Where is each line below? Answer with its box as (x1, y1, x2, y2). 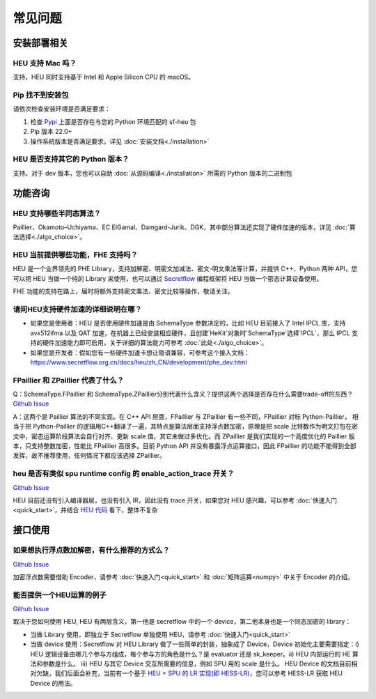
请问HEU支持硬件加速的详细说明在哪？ (13, 305, 142, 314)
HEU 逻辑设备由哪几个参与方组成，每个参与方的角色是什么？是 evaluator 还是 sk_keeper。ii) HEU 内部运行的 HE (30, 650, 351, 658)
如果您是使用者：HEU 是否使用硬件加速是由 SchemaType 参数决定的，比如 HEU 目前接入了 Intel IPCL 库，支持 (30, 319, 346, 328)
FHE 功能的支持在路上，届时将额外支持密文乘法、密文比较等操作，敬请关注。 (13, 287, 235, 295)
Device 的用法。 (30, 679, 77, 687)
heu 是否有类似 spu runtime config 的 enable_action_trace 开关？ (13, 469, 235, 479)
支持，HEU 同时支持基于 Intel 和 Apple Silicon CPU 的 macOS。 (13, 73, 195, 82)
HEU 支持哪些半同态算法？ (13, 208, 101, 218)
